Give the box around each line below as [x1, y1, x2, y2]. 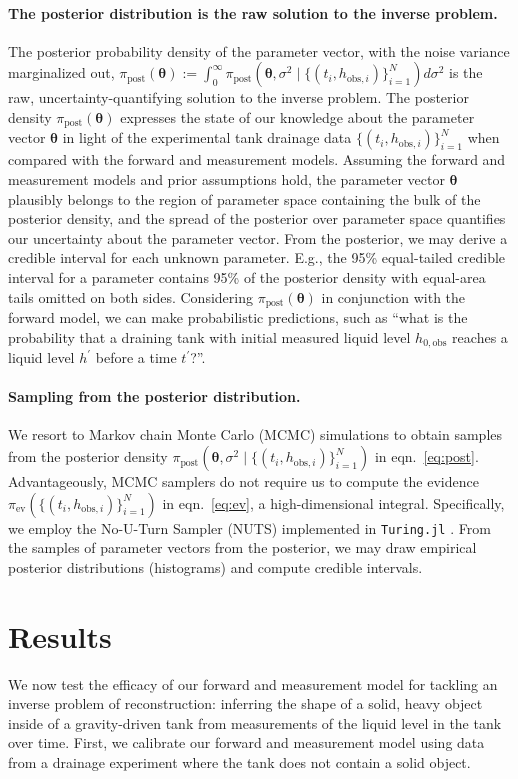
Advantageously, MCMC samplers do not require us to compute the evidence [8, 471, 479, 492]
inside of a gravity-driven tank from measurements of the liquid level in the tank [8, 712, 502, 733]
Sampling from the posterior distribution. [8, 386, 301, 407]
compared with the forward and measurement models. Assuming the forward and [8, 149, 506, 170]
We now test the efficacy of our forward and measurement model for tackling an [8, 673, 498, 694]
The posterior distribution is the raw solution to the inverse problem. [8, 2, 498, 23]
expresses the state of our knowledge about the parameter [120, 106, 475, 127]
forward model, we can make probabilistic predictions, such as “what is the [8, 307, 468, 328]
